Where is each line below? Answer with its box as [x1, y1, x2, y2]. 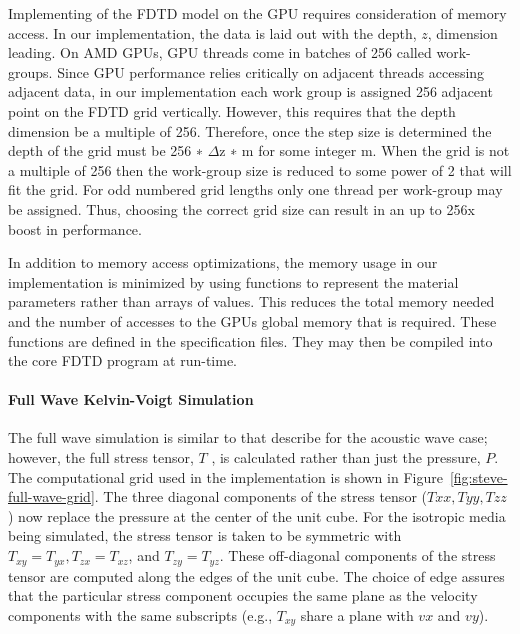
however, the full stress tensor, [8, 447, 194, 468]
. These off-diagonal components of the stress [219, 545, 496, 566]
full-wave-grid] [8, 486, 95, 507]
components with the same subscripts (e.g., [8, 604, 273, 625]
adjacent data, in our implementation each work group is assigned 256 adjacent [8, 81, 493, 102]
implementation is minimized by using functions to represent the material [8, 271, 459, 292]
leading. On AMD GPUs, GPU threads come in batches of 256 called [8, 42, 432, 63]
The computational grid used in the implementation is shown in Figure [8, 466, 443, 487]
